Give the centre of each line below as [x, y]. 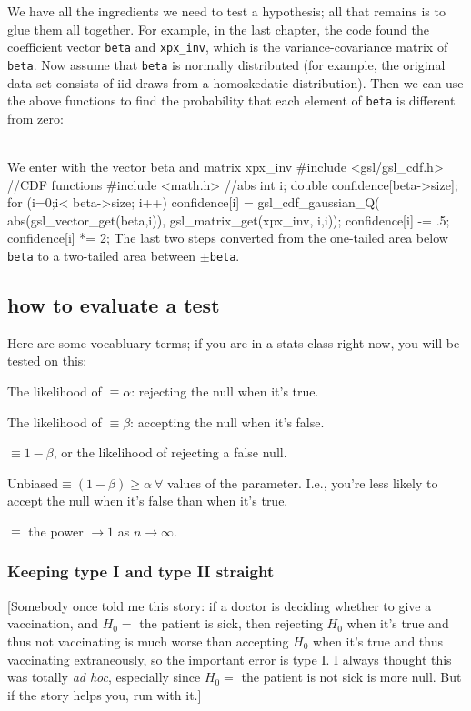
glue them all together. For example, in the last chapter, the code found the [218, 29]
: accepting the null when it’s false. [227, 421]
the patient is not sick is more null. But [351, 677]
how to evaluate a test [114, 304]
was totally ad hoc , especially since [104, 677]
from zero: [35, 118]
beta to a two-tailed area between [102, 255]
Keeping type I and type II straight [141, 571]
